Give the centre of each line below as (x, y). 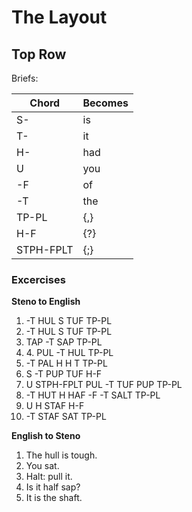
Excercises (38, 279)
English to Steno (46, 436)
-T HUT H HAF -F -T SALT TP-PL (93, 395)
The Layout (59, 17)
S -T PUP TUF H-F (64, 374)
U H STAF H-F (55, 406)
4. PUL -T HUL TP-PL (69, 353)
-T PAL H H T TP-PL (66, 363)
